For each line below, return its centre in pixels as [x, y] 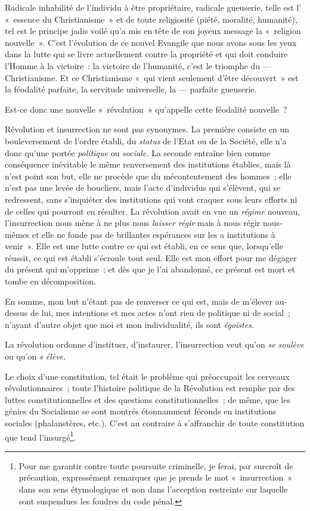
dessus [16, 313]
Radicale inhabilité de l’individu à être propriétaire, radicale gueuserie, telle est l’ [153, 7]
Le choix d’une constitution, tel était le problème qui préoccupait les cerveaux [147, 376]
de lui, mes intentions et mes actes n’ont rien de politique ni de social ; [160, 313]
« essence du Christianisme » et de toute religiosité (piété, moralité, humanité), [151, 19]
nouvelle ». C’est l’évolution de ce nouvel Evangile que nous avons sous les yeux [151, 42]
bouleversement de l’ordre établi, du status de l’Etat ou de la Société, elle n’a [146, 140]
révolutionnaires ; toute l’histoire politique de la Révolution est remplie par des [150, 388]
